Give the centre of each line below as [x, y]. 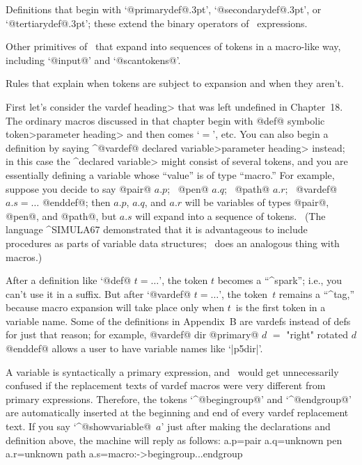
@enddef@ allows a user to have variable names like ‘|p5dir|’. [134, 348]
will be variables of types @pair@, [257, 202]
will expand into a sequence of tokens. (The [230, 215]
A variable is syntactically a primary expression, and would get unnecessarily [172, 371]
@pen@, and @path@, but [61, 215]
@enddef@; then [76, 202]
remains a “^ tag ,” [317, 293]
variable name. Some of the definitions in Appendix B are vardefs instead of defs [178, 321]
